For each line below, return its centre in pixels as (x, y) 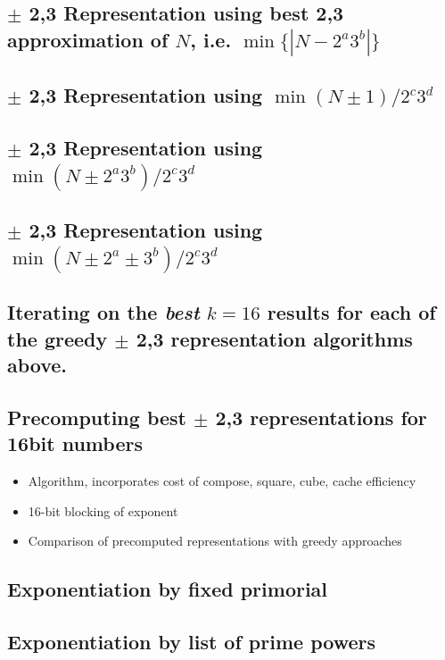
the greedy (58, 338)
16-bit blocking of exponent (103, 510)
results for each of (351, 312)
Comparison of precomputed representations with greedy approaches (215, 541)
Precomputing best (97, 417)
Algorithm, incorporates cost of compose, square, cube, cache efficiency (222, 481)
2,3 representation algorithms (274, 338)
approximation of (88, 39)
